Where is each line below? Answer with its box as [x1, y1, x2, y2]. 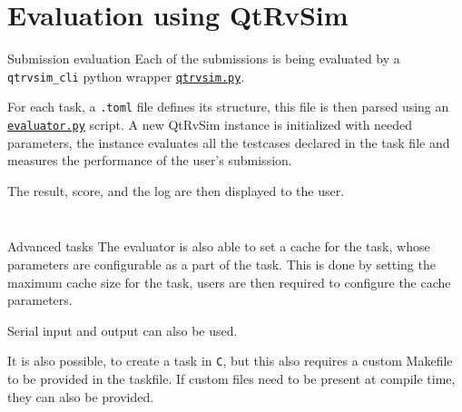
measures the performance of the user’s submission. [7, 151, 292, 170]
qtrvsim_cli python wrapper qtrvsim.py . [7, 66, 245, 85]
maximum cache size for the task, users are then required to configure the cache [7, 272, 451, 291]
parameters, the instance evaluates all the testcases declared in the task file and [7, 132, 450, 152]
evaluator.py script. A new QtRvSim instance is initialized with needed [7, 115, 413, 134]
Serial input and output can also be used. [7, 320, 238, 339]
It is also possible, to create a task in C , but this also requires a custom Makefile [7, 351, 453, 370]
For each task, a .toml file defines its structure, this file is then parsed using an [7, 97, 449, 116]
